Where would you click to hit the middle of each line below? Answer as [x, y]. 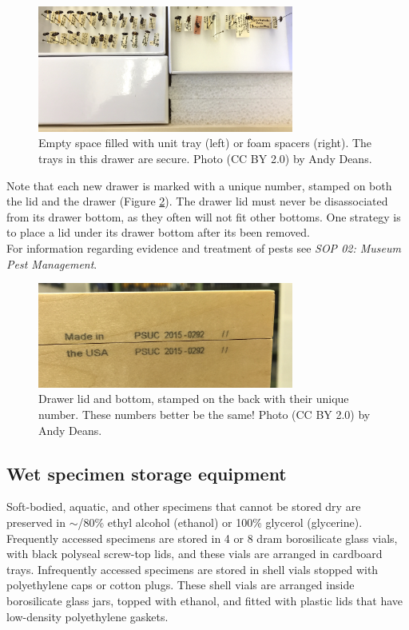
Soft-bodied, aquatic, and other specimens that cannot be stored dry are [184, 506]
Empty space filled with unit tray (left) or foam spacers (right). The [205, 143]
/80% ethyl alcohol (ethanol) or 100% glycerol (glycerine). [220, 522]
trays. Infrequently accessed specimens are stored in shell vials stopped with [193, 569]
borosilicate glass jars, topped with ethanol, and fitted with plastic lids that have [205, 601]
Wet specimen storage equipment [147, 473]
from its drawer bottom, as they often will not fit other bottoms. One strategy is [204, 216]
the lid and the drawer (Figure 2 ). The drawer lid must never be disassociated [197, 201]
